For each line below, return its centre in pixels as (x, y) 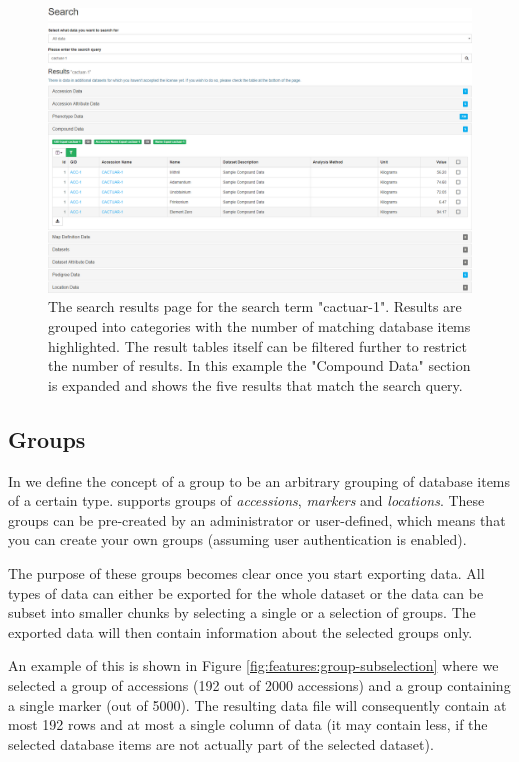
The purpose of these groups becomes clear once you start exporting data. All (246, 573)
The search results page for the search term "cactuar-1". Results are (255, 306)
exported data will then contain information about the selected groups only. (240, 631)
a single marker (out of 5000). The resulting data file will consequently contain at (257, 704)
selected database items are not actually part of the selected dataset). (221, 743)
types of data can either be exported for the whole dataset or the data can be (246, 592)
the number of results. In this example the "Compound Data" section (259, 365)
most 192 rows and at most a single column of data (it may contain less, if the (248, 724)
